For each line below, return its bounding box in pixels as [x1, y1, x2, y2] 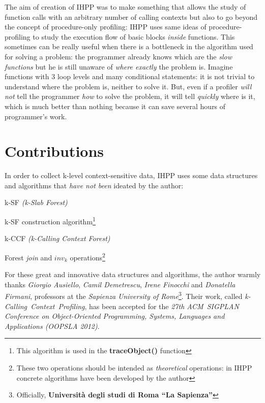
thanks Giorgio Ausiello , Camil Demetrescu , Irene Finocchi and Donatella [5, 279, 235, 289]
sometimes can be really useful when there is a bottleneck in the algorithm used [5, 41, 253, 52]
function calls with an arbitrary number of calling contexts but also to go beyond [5, 11, 258, 22]
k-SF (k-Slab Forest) [5, 197, 68, 208]
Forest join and [5, 252, 52, 262]
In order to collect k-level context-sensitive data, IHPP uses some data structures [5, 170, 258, 181]
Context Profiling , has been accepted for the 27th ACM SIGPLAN [31, 300, 239, 311]
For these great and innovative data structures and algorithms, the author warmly [5, 269, 261, 280]
